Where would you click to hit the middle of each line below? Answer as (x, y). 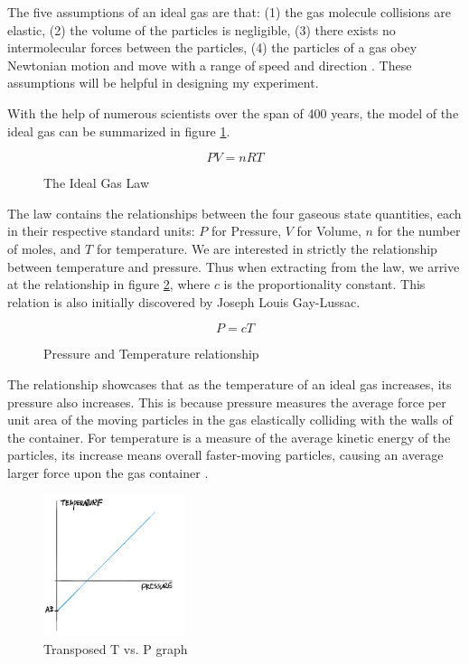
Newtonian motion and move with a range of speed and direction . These (210, 65)
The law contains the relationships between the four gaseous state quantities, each (234, 213)
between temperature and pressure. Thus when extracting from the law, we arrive (234, 266)
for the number (419, 231)
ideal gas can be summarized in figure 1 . (119, 131)
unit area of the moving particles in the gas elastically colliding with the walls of (230, 420)
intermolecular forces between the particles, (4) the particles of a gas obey (212, 47)
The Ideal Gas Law (97, 183)
